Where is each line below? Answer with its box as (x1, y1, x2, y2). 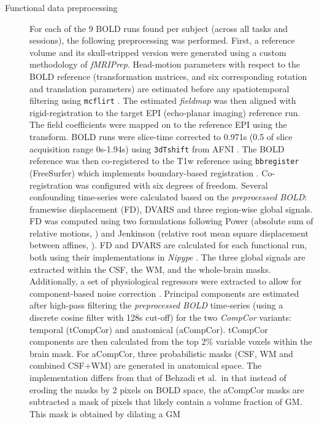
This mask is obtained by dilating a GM (29, 407, 181, 420)
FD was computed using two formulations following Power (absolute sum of (29, 214, 313, 227)
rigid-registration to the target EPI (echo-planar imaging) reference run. (29, 106, 301, 119)
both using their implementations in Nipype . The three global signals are (29, 251, 306, 264)
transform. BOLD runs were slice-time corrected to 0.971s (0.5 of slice (29, 130, 293, 143)
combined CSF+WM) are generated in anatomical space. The (29, 359, 262, 372)
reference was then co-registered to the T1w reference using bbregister (29, 154, 299, 167)
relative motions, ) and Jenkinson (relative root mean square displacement (29, 226, 309, 239)
